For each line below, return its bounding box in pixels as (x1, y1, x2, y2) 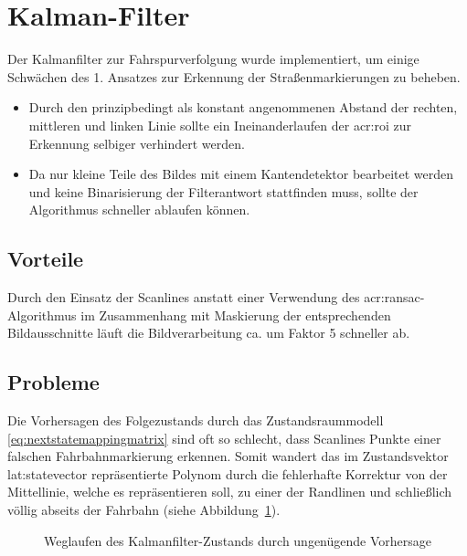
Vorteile (7, 245, 84, 273)
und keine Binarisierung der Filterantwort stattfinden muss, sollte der (28, 182, 419, 201)
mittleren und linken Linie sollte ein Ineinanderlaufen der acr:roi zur (28, 115, 412, 134)
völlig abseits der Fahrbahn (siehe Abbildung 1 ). (7, 500, 281, 519)
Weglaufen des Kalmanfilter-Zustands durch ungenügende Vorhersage (44, 530, 432, 550)
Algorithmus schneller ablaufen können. (28, 200, 250, 219)
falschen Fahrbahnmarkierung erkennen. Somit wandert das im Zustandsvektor (7, 446, 449, 466)
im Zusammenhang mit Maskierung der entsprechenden (80, 305, 391, 324)
